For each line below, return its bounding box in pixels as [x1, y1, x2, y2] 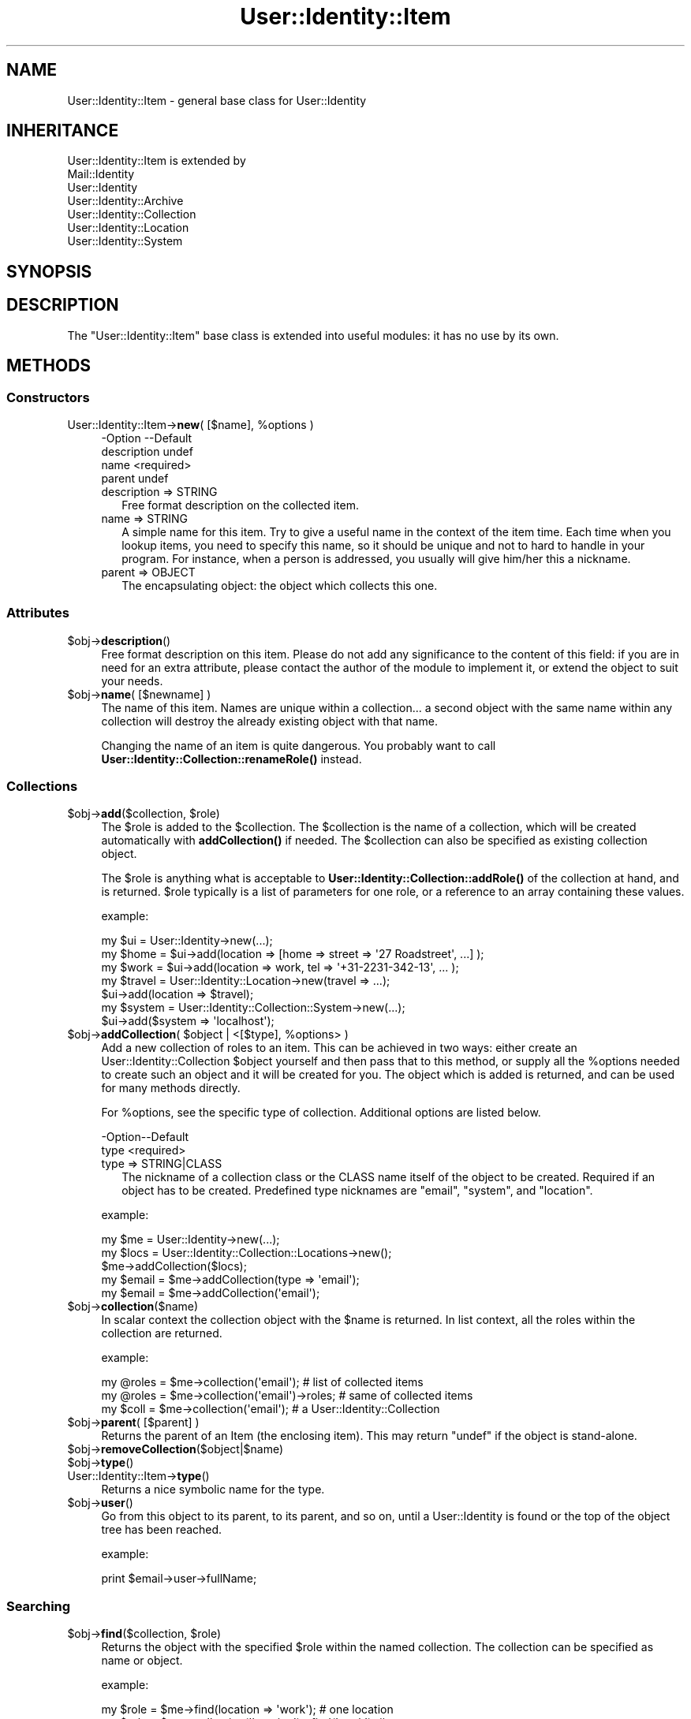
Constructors [6, 389, 90, 405]
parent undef [101, 471, 169, 485]
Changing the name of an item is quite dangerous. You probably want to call [101, 738, 496, 752]
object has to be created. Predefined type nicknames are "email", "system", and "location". [121, 1184, 593, 1198]
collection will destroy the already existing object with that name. [101, 714, 438, 728]
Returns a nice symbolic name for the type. [101, 1482, 325, 1497]
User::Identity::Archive [67, 194, 184, 208]
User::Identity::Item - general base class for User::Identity [67, 93, 367, 107]
